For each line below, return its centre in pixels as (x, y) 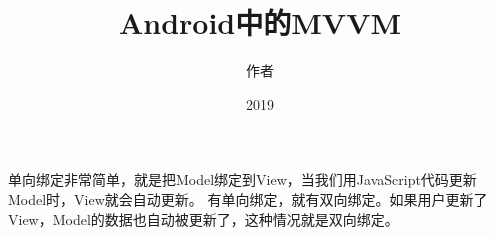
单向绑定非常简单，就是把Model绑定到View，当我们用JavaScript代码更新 (242, 179)
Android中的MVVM (260, 22)
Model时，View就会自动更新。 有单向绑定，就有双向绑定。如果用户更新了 (248, 198)
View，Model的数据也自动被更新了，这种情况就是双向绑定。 (203, 218)
